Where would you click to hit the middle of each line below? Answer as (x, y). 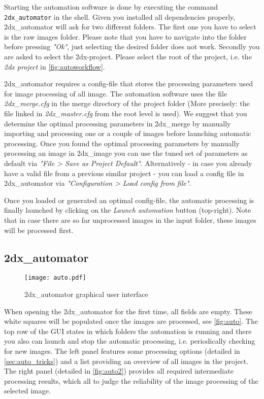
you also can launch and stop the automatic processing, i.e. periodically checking (130, 341)
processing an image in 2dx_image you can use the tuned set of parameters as (126, 153)
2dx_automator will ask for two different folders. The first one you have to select (130, 27)
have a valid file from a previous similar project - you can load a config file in (124, 173)
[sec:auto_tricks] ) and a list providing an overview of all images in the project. (126, 361)
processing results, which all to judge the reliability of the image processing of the (131, 380)
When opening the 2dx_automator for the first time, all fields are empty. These (128, 311)
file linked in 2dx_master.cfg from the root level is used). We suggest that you (126, 113)
